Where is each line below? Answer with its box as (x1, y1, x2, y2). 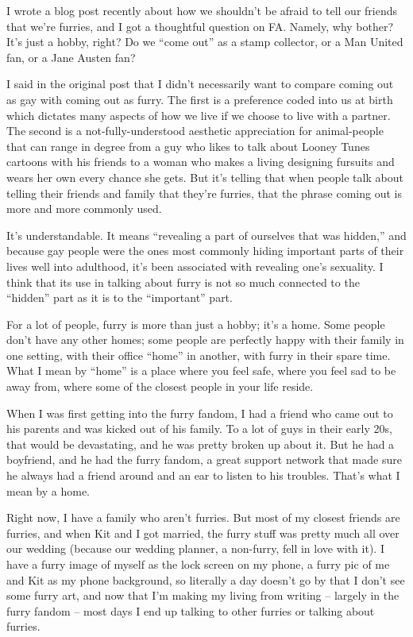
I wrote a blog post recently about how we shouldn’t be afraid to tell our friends (6, 2, 398, 18)
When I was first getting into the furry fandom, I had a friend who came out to (6, 404, 393, 421)
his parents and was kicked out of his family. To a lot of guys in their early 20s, (6, 420, 392, 437)
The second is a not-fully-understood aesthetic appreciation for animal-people (6, 122, 384, 139)
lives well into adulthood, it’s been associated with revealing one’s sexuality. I (6, 257, 384, 274)
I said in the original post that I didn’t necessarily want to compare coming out (6, 75, 394, 92)
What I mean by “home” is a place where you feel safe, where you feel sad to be (6, 362, 396, 379)
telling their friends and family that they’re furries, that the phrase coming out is (6, 184, 402, 201)
